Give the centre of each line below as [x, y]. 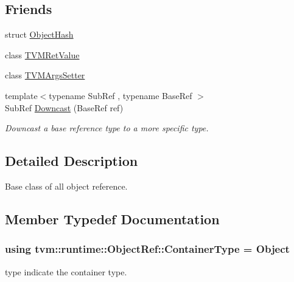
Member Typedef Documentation [112, 218]
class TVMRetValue [42, 54]
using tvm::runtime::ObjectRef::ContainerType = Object [147, 249]
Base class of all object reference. [66, 186]
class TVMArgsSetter [45, 75]
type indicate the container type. [66, 271]
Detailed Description [72, 161]
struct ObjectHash [39, 34]
